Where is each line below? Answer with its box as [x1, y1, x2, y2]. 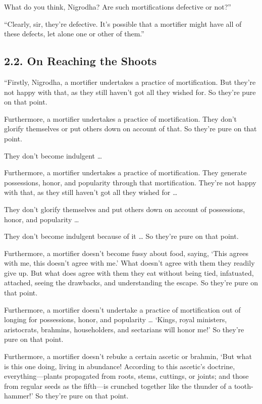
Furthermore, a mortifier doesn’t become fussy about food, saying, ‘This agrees [4, 247, 248, 258]
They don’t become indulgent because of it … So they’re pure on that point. [4, 231, 239, 241]
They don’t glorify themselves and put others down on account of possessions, [4, 204, 245, 214]
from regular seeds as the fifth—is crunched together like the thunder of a [4, 380, 232, 391]
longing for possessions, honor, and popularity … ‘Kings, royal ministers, [4, 314, 227, 325]
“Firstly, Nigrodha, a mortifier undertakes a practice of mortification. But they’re [4, 76, 256, 87]
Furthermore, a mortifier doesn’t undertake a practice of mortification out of [4, 304, 241, 315]
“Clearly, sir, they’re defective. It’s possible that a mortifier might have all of [4, 18, 242, 29]
